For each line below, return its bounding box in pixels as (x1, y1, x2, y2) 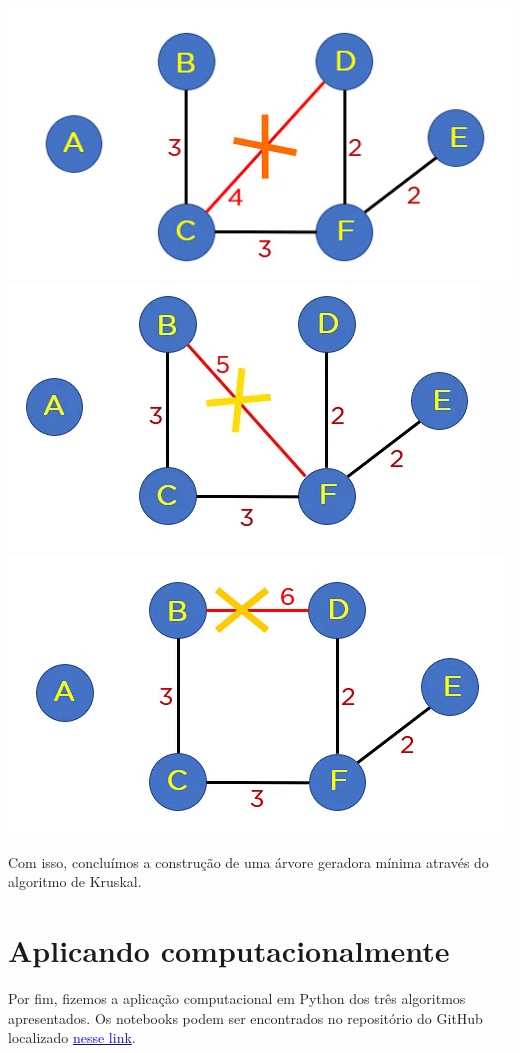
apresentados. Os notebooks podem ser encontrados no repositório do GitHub (8, 1007, 483, 1028)
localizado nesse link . (8, 1027, 136, 1048)
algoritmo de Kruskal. (8, 871, 142, 892)
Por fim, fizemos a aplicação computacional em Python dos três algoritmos (8, 987, 466, 1008)
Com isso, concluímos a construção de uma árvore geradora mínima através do (8, 851, 489, 872)
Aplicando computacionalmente (8, 929, 450, 970)
